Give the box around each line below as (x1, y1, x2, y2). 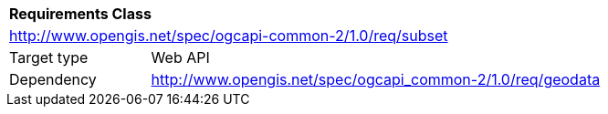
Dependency (9, 70, 97, 88)
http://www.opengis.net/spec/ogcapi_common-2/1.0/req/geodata (151, 70, 601, 88)
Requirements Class (9, 5, 152, 23)
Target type (9, 48, 89, 67)
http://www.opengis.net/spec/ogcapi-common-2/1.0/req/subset (9, 26, 448, 45)
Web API (151, 48, 210, 67)
